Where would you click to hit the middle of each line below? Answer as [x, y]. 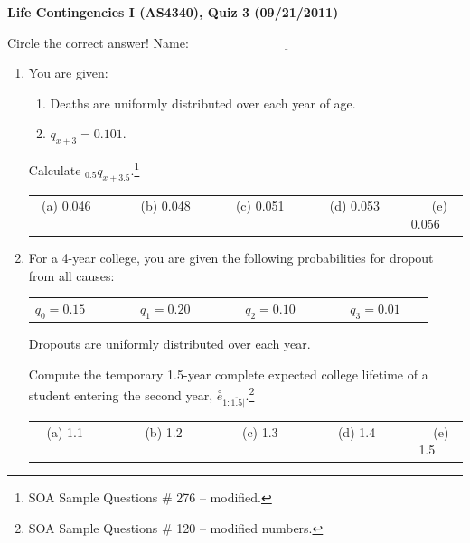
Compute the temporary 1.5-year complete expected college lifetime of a [228, 374]
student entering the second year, [121, 395]
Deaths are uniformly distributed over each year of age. [203, 103]
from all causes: [71, 275]
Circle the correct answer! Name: [98, 42]
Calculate [55, 169]
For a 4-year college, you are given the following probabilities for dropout [231, 258]
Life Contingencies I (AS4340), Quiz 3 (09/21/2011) [173, 12]
